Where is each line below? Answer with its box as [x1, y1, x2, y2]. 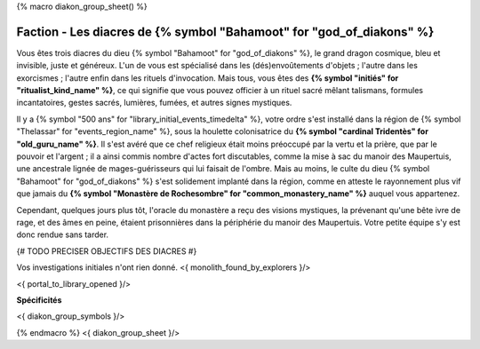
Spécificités [16, 294, 62, 305]
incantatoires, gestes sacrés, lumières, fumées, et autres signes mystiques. [16, 98, 292, 108]
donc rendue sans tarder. [16, 229, 109, 240]
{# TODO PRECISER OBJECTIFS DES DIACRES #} [16, 245, 197, 257]
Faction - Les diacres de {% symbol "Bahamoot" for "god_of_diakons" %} [16, 24, 435, 39]
